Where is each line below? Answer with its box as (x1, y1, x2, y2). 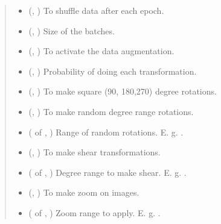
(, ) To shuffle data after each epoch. (28, 4, 164, 16)
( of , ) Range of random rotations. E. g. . (28, 125, 184, 138)
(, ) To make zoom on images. (28, 186, 139, 199)
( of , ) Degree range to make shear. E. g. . (28, 166, 187, 178)
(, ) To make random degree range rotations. (28, 105, 194, 117)
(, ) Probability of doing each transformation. (28, 64, 197, 77)
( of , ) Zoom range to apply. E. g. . (28, 206, 161, 219)
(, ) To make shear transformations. (28, 146, 161, 158)
